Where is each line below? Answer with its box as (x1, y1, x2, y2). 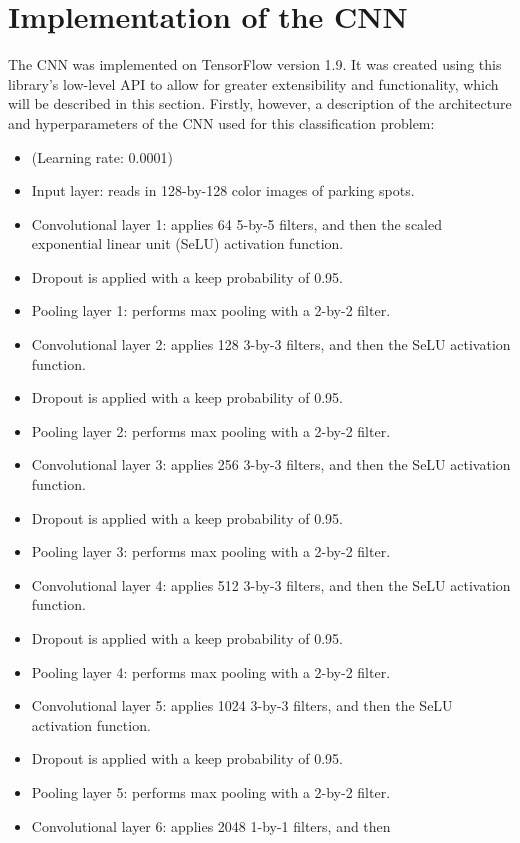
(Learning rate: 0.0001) (31, 146, 173, 167)
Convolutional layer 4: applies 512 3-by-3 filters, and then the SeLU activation (31, 574, 511, 595)
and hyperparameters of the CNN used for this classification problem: (8, 112, 435, 133)
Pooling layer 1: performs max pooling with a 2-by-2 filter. (31, 300, 391, 321)
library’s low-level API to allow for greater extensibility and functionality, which (8, 73, 499, 94)
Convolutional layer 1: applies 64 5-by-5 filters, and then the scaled (31, 213, 442, 234)
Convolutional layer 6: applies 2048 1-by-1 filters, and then (31, 815, 391, 836)
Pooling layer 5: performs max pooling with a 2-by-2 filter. (31, 781, 391, 802)
